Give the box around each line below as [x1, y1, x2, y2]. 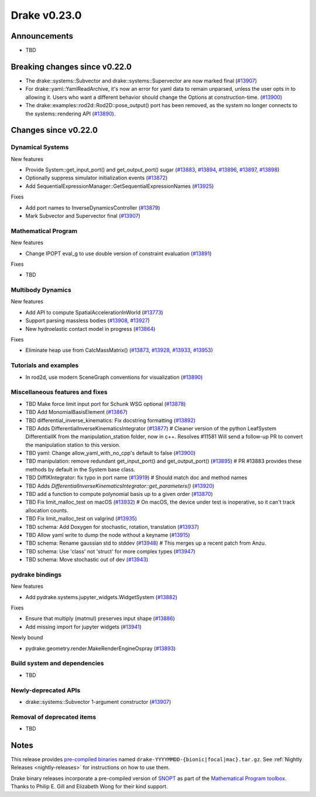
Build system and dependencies [11, 659, 104, 668]
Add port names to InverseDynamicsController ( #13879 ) [25, 204, 160, 211]
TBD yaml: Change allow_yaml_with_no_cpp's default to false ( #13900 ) [25, 450, 196, 457]
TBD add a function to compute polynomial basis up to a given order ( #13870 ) [25, 491, 213, 498]
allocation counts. [25, 507, 68, 514]
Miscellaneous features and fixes [11, 388, 108, 396]
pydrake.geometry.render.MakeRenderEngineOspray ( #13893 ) [25, 645, 176, 652]
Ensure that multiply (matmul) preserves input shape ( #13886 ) [25, 615, 176, 622]
